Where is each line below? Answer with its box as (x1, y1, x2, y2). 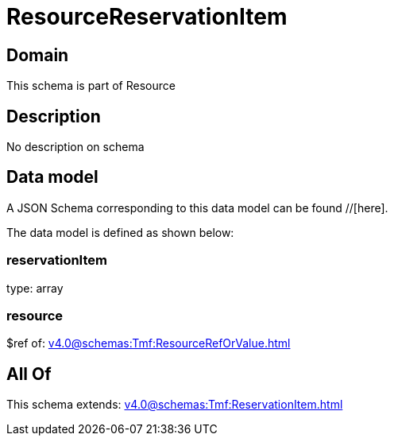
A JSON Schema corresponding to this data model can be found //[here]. (6, 200, 388, 215)
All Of (6, 363, 52, 384)
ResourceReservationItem (6, 3, 288, 30)
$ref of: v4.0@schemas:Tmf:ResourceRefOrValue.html (6, 336, 291, 351)
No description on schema (6, 140, 145, 154)
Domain (6, 45, 69, 65)
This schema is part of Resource (6, 79, 176, 93)
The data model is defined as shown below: (6, 225, 234, 239)
